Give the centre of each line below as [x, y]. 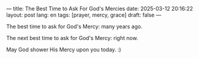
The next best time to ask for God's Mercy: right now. [72, 38]
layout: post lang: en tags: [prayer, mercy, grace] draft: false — [84, 15]
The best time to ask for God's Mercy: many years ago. [74, 27]
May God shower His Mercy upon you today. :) [64, 49]
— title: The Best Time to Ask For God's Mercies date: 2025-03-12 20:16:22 [100, 9]
